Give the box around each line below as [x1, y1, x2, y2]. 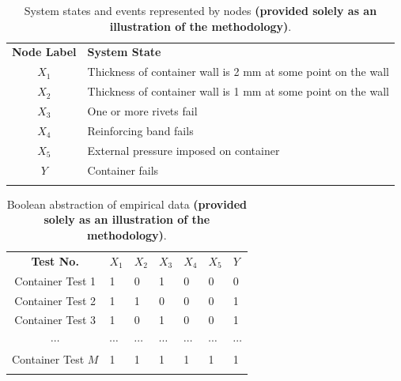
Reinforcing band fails [87, 122, 194, 138]
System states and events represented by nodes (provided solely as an [24, 2, 377, 18]
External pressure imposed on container [87, 141, 280, 158]
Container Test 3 [14, 311, 96, 328]
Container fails [87, 161, 159, 178]
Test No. [31, 252, 79, 269]
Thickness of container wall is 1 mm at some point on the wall [87, 83, 389, 100]
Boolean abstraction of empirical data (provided [6, 195, 247, 212]
